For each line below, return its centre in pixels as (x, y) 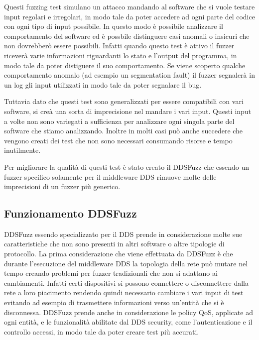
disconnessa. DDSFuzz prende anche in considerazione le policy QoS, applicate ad (129, 312)
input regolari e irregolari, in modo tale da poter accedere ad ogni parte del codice (129, 16)
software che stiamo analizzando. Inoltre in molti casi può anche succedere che (124, 131)
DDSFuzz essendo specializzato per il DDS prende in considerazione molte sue (123, 234)
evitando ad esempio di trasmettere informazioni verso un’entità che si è (114, 302)
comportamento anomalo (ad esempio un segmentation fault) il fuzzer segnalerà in (129, 75)
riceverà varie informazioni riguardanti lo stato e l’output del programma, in (121, 55)
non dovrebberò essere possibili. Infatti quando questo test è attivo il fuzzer (119, 46)
